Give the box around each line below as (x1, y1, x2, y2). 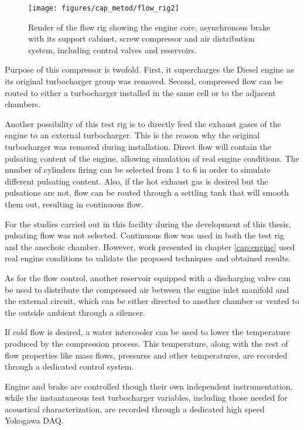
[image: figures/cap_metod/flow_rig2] (28, 4, 179, 12)
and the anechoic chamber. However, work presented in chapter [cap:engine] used (5, 240, 295, 252)
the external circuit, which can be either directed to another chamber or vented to (5, 295, 300, 307)
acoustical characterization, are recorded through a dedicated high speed (5, 402, 265, 415)
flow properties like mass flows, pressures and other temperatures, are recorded (5, 349, 288, 361)
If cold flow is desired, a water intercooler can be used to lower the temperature (5, 326, 291, 338)
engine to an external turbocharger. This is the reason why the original (5, 129, 260, 141)
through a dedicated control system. (5, 360, 134, 373)
